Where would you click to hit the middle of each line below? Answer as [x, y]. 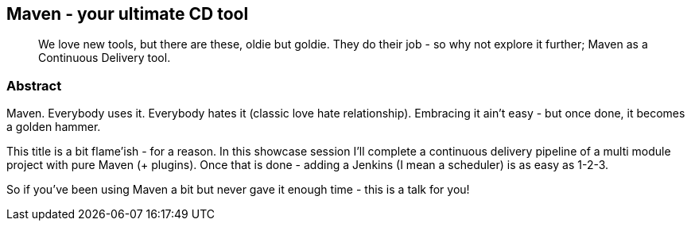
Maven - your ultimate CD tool [128, 14]
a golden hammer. [54, 127]
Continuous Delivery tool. [105, 58]
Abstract [34, 85]
